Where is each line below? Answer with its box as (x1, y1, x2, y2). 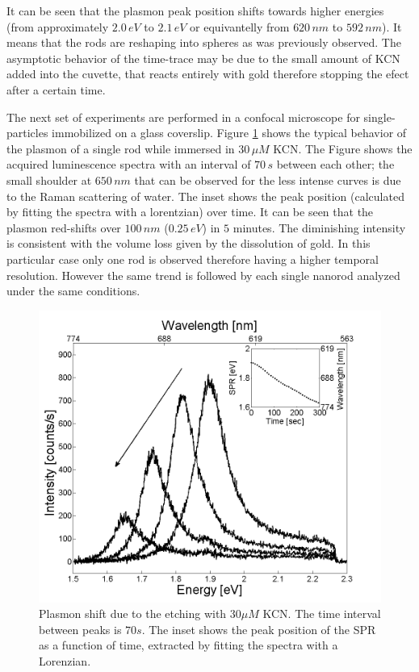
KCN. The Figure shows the (273, 140, 413, 157)
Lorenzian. (39, 652, 91, 669)
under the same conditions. (6, 282, 140, 299)
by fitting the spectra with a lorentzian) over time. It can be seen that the (6, 203, 374, 220)
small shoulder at (6, 171, 92, 188)
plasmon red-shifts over (6, 219, 121, 236)
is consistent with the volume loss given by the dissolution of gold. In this (6, 235, 371, 252)
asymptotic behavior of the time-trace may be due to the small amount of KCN (6, 49, 400, 66)
